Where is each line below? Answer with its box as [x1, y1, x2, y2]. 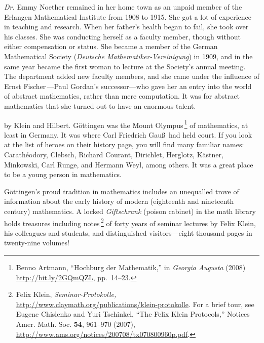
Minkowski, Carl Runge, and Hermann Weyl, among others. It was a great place [4, 159, 253, 169]
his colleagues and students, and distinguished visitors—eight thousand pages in [4, 227, 252, 238]
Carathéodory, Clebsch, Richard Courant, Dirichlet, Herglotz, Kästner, [4, 149, 223, 159]
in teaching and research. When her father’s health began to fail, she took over [4, 21, 249, 32]
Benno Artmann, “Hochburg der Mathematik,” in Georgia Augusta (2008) [16, 262, 246, 272]
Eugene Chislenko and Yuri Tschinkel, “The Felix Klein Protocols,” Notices [16, 309, 250, 319]
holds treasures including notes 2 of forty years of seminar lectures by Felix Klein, [4, 216, 256, 228]
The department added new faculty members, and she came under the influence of [4, 71, 259, 81]
